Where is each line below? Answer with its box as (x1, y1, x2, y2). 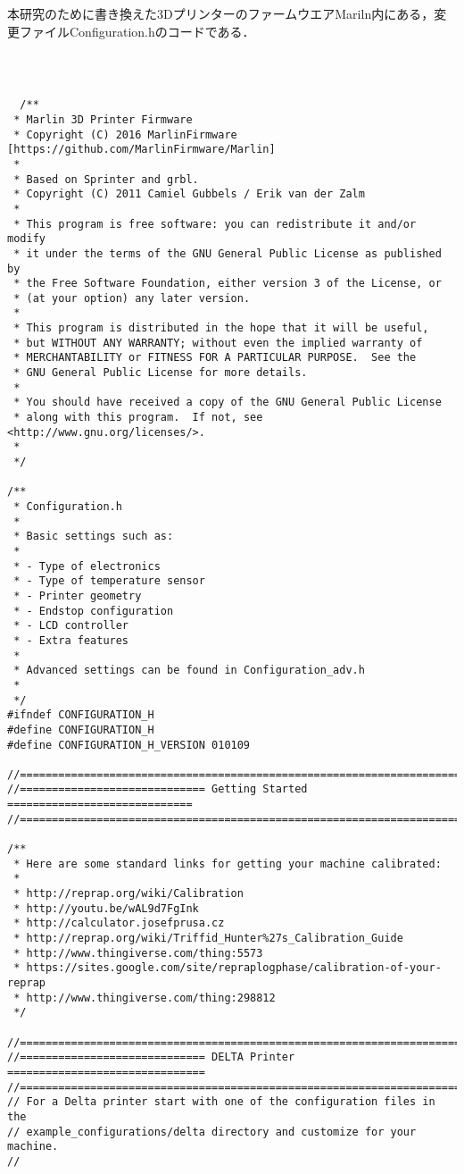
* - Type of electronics (13, 559, 161, 573)
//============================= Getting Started (7, 783, 308, 796)
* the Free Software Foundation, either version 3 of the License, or (13, 277, 442, 290)
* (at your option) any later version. (13, 291, 251, 305)
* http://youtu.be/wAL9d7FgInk (13, 901, 199, 915)
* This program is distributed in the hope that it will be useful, (13, 322, 429, 335)
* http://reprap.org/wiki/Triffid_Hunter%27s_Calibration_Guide (13, 932, 403, 945)
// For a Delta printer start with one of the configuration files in (7, 1095, 435, 1109)
